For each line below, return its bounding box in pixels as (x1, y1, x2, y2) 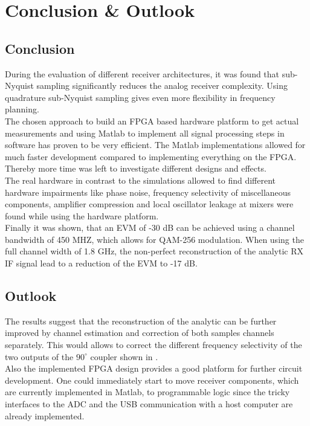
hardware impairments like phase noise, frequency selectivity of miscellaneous (5, 186, 291, 198)
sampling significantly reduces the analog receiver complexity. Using (36, 79, 288, 92)
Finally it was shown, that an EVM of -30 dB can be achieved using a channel (5, 221, 295, 234)
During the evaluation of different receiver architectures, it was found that (5, 67, 280, 80)
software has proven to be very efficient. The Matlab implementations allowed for (5, 138, 306, 151)
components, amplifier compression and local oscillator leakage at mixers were (5, 198, 294, 210)
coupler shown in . (90, 350, 158, 363)
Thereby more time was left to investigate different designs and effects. (5, 162, 266, 175)
